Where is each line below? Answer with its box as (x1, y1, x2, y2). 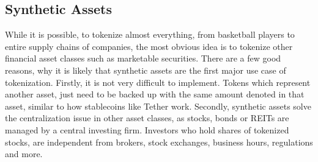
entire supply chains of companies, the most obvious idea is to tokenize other (5, 40, 293, 52)
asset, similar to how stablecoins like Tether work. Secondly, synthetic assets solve (5, 99, 311, 112)
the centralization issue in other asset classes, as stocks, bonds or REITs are (5, 111, 289, 124)
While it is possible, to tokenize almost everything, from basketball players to (5, 28, 295, 41)
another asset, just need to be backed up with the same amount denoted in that (5, 88, 305, 100)
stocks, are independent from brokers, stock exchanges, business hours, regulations (5, 135, 313, 148)
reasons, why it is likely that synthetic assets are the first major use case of (5, 63, 286, 76)
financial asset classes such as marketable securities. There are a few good (5, 52, 281, 65)
